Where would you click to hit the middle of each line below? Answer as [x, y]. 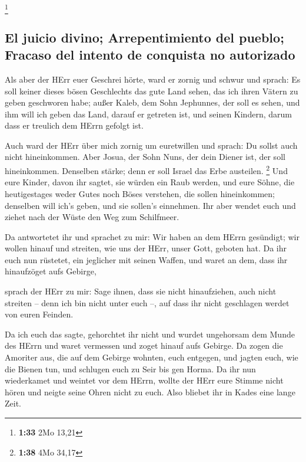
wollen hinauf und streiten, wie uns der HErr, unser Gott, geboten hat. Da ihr [146, 248]
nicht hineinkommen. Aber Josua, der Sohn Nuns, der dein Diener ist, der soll [145, 157]
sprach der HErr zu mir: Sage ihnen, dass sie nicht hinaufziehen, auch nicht [141, 291]
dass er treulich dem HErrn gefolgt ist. [74, 125]
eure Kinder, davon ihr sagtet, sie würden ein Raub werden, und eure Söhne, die [150, 182]
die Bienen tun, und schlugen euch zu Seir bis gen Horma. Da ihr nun [130, 368]
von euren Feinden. [39, 314]
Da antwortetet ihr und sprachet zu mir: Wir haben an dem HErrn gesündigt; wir [152, 236]
